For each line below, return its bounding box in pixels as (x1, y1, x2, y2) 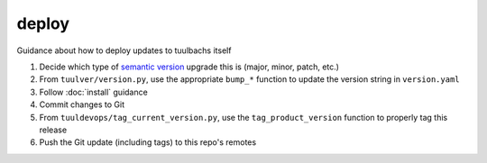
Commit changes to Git (39, 99, 125, 110)
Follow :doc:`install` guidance (39, 86, 148, 97)
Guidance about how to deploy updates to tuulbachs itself (16, 45, 232, 56)
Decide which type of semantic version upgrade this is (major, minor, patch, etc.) (39, 61, 340, 72)
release (39, 124, 68, 135)
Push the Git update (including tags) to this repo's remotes (39, 137, 257, 148)
